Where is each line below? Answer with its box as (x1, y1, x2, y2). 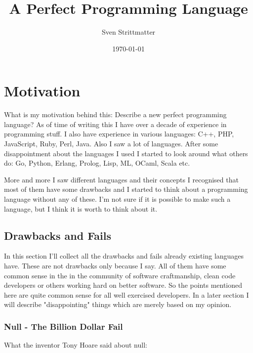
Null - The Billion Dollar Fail (4, 320, 123, 332)
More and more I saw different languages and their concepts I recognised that (4, 174, 239, 184)
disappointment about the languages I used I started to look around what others (4, 148, 248, 158)
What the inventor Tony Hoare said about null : (4, 340, 147, 350)
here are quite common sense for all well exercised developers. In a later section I (4, 289, 249, 300)
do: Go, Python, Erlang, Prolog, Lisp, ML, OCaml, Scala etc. (4, 158, 190, 168)
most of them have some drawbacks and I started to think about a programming (4, 184, 248, 194)
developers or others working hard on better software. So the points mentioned (4, 280, 243, 290)
